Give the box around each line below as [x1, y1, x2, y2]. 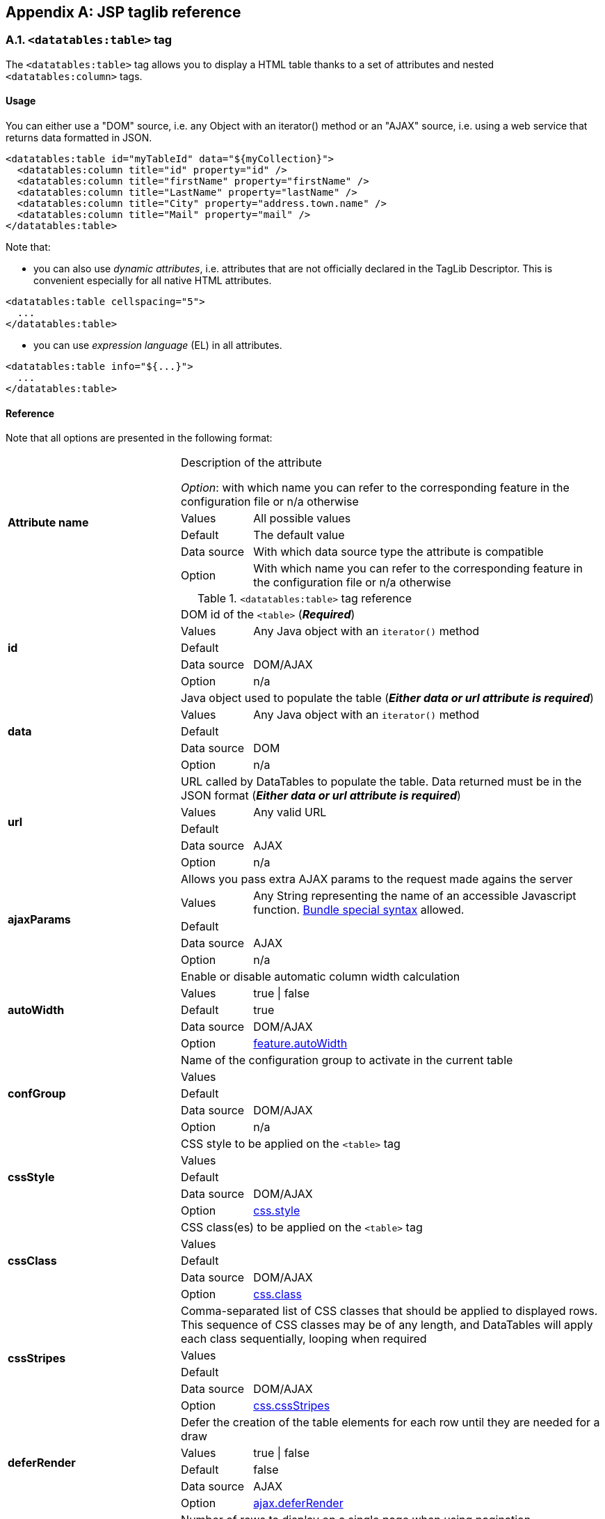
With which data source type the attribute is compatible [253, 545, 544, 559]
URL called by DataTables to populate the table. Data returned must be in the [181, 774, 582, 789]
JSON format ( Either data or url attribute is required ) [181, 788, 461, 803]
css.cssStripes [253, 1399, 330, 1413]
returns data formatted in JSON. [6, 132, 152, 144]
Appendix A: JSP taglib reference [6, 3, 241, 21]
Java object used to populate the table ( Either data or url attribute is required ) [181, 691, 594, 706]
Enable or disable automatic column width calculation [181, 969, 460, 984]
